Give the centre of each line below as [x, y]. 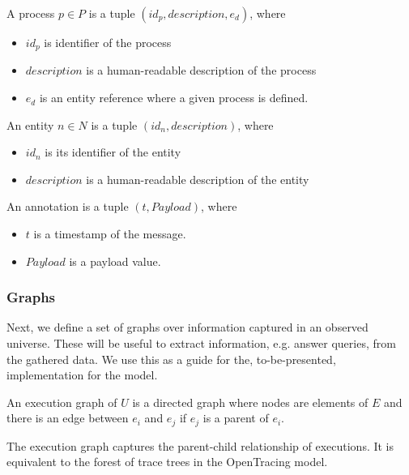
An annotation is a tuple [68, 206]
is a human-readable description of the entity [198, 179]
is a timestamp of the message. [110, 234]
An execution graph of [62, 402]
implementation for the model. [82, 375]
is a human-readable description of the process [201, 70]
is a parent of [236, 418]
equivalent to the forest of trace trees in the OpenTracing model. [167, 462]
